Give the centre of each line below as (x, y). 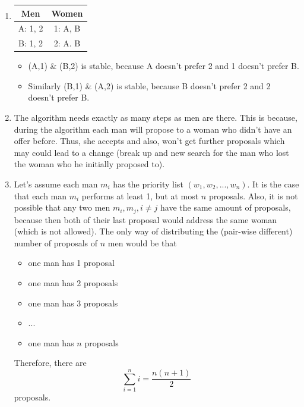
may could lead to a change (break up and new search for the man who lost (151, 152)
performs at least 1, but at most (140, 195)
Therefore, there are (50, 363)
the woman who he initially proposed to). (89, 164)
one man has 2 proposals (73, 283)
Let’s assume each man (56, 184)
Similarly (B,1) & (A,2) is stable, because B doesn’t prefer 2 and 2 (149, 85)
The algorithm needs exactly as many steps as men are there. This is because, (156, 118)
